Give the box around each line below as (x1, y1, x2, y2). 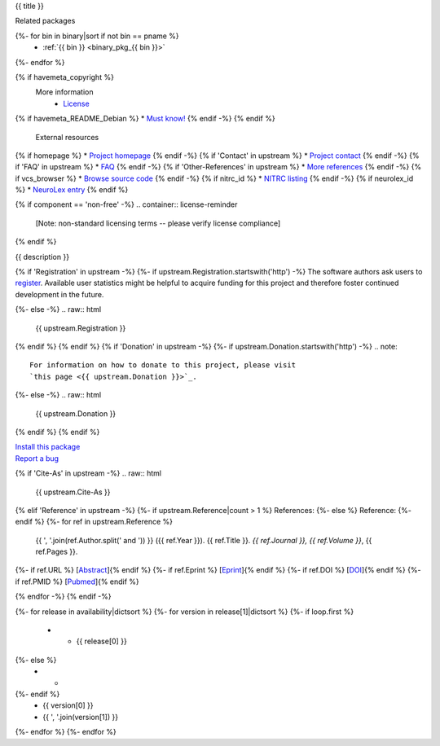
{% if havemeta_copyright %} (15, 72, 114, 81)
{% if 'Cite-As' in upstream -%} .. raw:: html (15, 468, 162, 478)
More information (35, 87, 94, 97)
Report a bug (15, 453, 59, 463)
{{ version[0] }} (42, 700, 94, 710)
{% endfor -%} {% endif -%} (15, 591, 112, 602)
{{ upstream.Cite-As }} (35, 487, 111, 497)
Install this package (15, 442, 81, 452)
